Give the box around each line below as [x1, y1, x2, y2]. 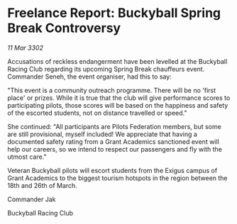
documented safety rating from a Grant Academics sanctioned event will [7, 137, 220, 146]
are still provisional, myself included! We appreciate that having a [7, 130, 197, 138]
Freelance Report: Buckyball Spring [7, 5, 221, 21]
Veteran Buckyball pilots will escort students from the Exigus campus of [7, 166, 218, 174]
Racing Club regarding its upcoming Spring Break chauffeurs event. [7, 65, 205, 73]
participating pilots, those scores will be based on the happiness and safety [7, 101, 228, 109]
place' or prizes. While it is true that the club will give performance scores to [7, 94, 231, 102]
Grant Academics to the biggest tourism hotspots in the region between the [7, 174, 228, 182]
